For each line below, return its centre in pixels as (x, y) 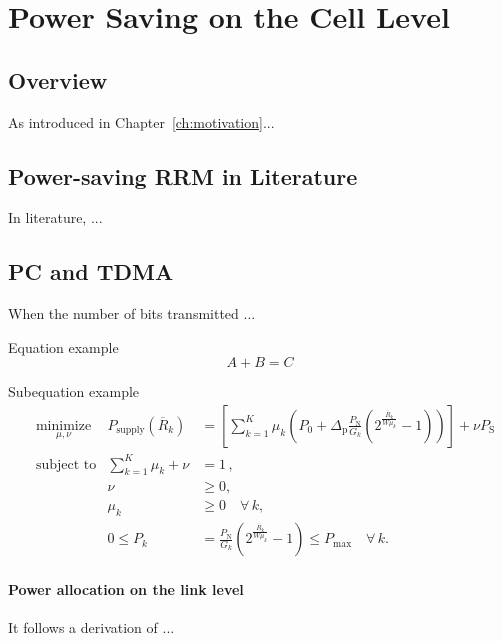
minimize (63, 425)
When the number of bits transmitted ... (132, 313)
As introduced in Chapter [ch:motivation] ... (141, 121)
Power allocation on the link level (126, 588)
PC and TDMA (91, 271)
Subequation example (74, 391)
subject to (66, 464)
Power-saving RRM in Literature (183, 175)
